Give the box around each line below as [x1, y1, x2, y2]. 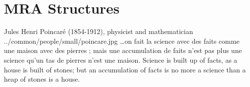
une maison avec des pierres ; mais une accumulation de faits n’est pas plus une [4, 45, 242, 55]
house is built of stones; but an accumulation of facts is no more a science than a [4, 64, 246, 74]
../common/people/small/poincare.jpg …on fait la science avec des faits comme [4, 35, 240, 46]
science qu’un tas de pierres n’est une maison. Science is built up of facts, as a [4, 54, 237, 65]
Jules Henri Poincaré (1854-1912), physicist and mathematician [4, 26, 193, 36]
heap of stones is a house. [4, 74, 80, 84]
